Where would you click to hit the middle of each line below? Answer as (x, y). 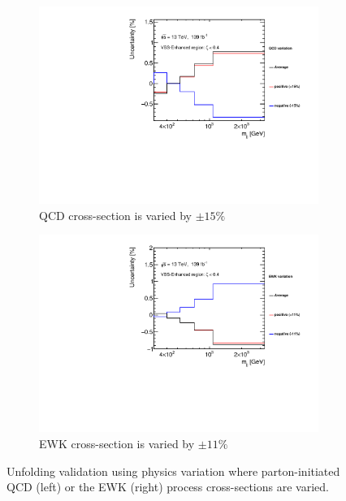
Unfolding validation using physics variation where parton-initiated (173, 471)
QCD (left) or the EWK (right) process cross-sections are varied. (168, 487)
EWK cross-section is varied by (117, 443)
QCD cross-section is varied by (115, 215)
